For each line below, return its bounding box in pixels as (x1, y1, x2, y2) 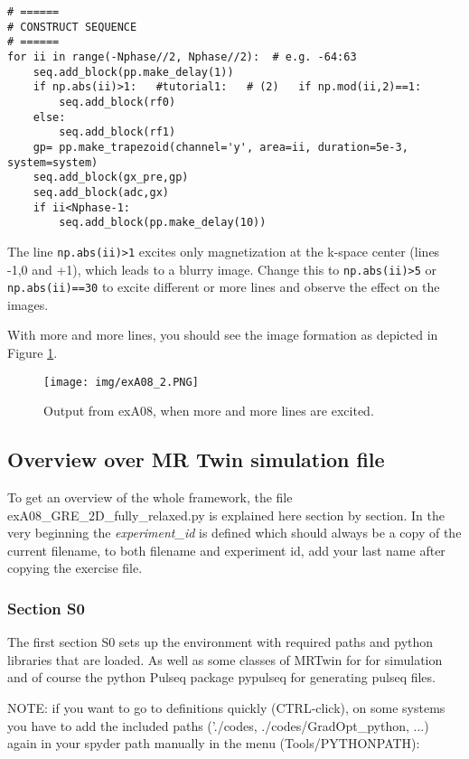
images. (7, 295, 49, 314)
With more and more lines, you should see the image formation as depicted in (7, 325, 438, 344)
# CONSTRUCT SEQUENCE (7, 20, 137, 33)
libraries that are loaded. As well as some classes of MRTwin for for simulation (7, 650, 443, 669)
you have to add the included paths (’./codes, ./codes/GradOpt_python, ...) (7, 716, 429, 735)
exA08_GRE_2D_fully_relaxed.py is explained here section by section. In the (7, 505, 446, 524)
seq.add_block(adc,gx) (33, 185, 169, 199)
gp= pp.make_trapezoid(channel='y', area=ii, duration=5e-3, (33, 140, 408, 154)
